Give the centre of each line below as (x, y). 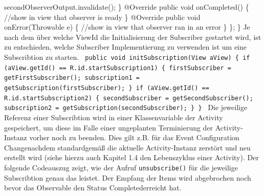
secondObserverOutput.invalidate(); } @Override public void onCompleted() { (127, 7)
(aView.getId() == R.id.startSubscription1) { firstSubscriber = (118, 68)
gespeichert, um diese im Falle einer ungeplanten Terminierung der (109, 127)
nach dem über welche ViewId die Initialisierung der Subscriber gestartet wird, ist (133, 37)
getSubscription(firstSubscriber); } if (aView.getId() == (107, 88)
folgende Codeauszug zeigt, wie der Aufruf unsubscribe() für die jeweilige (121, 167)
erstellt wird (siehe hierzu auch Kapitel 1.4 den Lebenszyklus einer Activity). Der (131, 157)
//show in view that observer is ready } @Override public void (102, 17)
